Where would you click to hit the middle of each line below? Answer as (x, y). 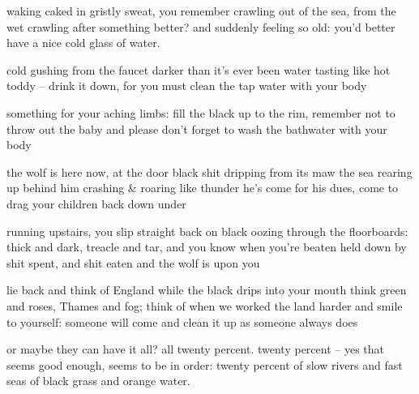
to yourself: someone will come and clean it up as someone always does (182, 321)
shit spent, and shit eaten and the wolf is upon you (133, 262)
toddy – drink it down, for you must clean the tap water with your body (187, 86)
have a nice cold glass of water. (83, 43)
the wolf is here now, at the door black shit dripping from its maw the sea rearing (209, 171)
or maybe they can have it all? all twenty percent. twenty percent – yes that (196, 349)
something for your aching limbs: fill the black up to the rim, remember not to (201, 112)
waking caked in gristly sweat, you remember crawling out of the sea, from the (201, 11)
